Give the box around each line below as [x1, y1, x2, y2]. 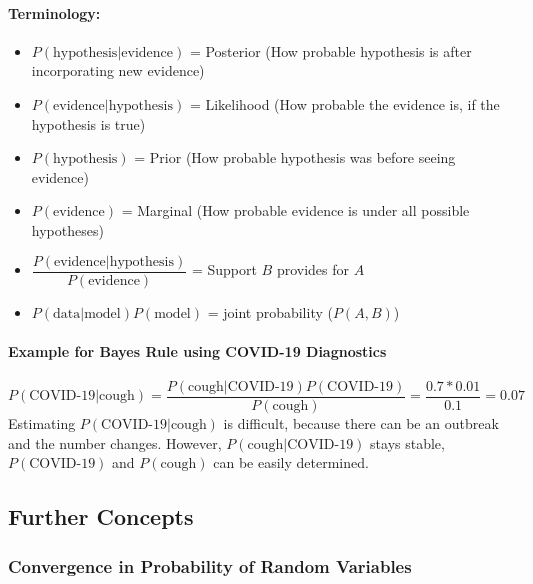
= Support [191, 259, 257, 280]
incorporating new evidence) [31, 60, 205, 81]
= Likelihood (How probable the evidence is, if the [189, 93, 500, 114]
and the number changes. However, [8, 432, 222, 453]
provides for [276, 259, 349, 280]
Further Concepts [8, 501, 194, 532]
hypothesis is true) [31, 113, 146, 134]
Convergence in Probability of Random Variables [8, 553, 412, 578]
